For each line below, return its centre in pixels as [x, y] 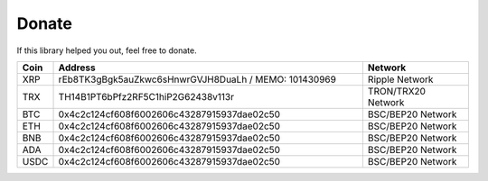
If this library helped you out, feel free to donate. [107, 50]
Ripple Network [400, 79]
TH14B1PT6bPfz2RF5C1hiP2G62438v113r [146, 96]
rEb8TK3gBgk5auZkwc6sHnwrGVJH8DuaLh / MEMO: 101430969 [197, 79]
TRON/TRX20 [397, 91]
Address [77, 68]
